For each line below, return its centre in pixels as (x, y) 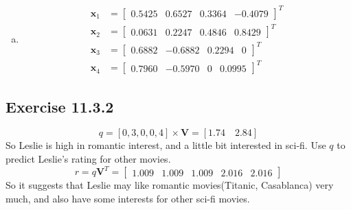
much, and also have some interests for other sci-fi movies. (128, 198)
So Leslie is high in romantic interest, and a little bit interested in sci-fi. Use (166, 145)
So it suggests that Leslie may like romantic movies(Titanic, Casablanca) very (170, 185)
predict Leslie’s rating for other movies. (88, 158)
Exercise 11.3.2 (60, 106)
